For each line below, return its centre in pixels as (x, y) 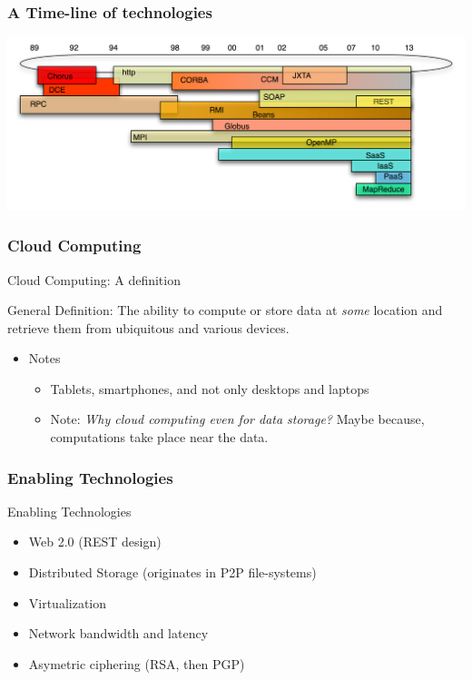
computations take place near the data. (159, 437)
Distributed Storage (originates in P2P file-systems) (172, 572)
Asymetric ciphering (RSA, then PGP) (137, 663)
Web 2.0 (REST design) (95, 542)
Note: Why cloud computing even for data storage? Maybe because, (237, 419)
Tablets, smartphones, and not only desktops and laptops (210, 388)
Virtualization (68, 602)
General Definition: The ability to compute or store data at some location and (225, 310)
